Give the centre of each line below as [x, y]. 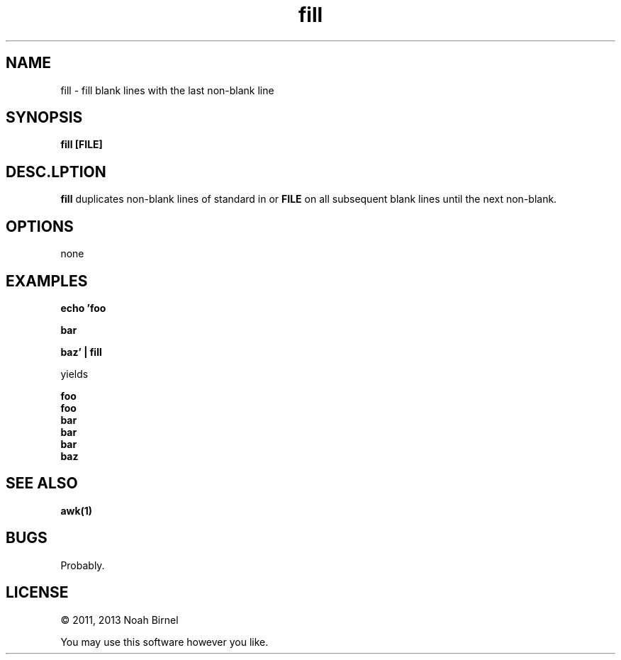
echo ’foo [83, 308]
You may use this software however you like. [164, 642]
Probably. [83, 565]
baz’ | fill [81, 352]
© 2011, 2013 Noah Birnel [119, 620]
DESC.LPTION [56, 172]
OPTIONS [40, 226]
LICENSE [37, 593]
